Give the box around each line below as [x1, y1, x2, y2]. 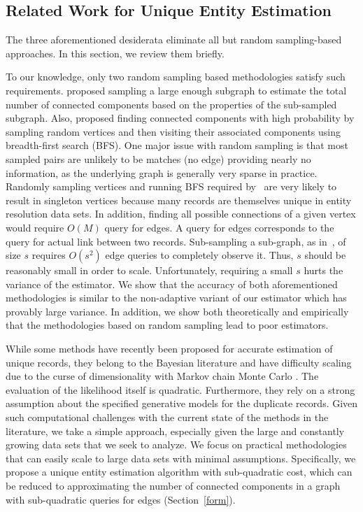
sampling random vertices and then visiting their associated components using [6, 124, 341, 138]
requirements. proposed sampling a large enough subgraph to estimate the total [6, 83, 347, 97]
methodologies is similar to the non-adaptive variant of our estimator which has [6, 290, 347, 305]
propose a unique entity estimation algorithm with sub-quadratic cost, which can [6, 464, 353, 479]
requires [31, 248, 66, 262]
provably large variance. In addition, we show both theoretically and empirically [6, 304, 349, 318]
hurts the [304, 263, 343, 278]
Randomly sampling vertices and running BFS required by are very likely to [6, 179, 337, 194]
